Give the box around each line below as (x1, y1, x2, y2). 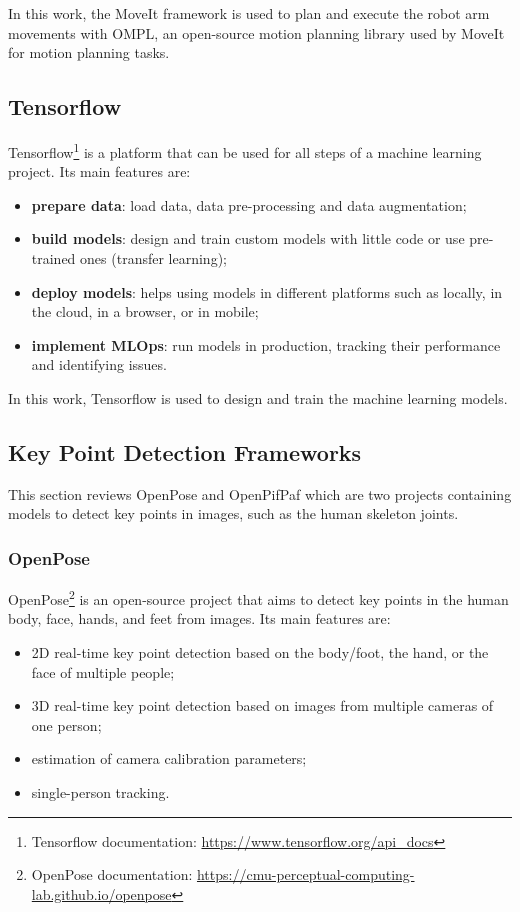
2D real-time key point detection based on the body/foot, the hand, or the (31, 642, 489, 663)
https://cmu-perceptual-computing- (196, 864, 415, 885)
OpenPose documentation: (31, 864, 193, 885)
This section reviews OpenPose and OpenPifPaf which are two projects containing (8, 483, 512, 504)
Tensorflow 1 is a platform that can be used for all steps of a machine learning (8, 138, 482, 162)
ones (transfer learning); (80, 248, 227, 269)
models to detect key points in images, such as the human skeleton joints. (8, 503, 459, 524)
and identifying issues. (31, 354, 167, 375)
